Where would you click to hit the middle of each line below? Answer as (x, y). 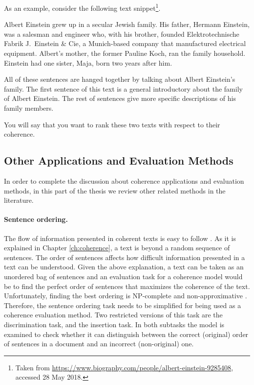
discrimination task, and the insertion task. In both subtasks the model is (114, 324)
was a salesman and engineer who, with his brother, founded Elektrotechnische (122, 34)
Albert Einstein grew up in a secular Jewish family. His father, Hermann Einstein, (127, 24)
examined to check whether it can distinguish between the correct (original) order (126, 334)
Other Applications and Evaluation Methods (119, 160)
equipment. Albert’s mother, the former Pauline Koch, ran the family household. (125, 53)
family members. (29, 108)
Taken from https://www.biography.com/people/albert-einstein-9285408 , (124, 367)
